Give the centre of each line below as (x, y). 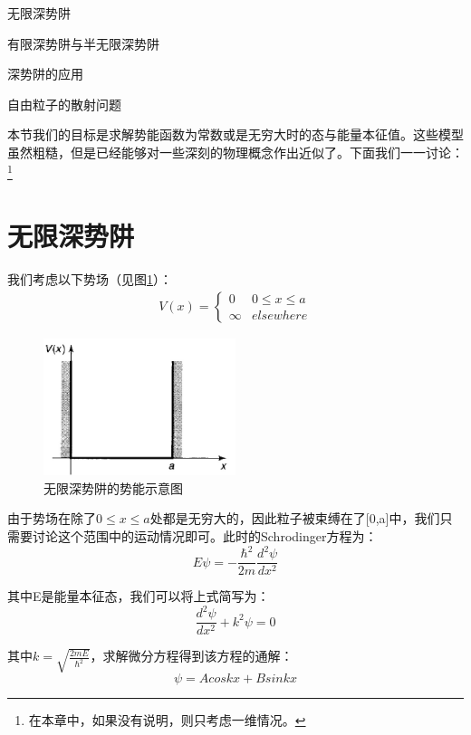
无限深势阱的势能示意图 (113, 487)
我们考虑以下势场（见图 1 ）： (90, 278)
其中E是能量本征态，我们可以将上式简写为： (139, 596)
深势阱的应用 (45, 74)
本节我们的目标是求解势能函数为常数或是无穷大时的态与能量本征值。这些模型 (235, 134)
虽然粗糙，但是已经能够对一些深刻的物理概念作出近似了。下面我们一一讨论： (235, 152)
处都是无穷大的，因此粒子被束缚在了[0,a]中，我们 (295, 518)
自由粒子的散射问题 (64, 104)
